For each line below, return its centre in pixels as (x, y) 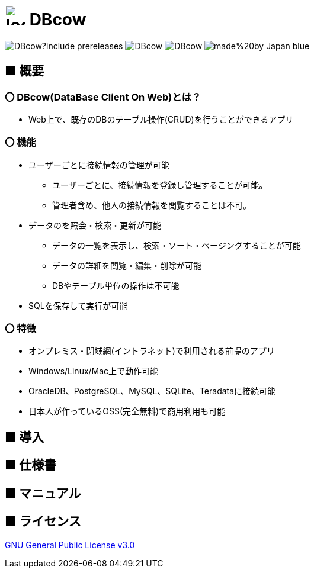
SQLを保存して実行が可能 (78, 305)
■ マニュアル (43, 493)
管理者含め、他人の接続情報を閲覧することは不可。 (152, 205)
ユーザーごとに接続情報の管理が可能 (99, 165)
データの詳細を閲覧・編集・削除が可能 (127, 265)
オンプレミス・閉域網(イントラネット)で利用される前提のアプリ (152, 351)
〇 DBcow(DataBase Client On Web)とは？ (103, 97)
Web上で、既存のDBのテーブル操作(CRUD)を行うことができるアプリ (161, 119)
